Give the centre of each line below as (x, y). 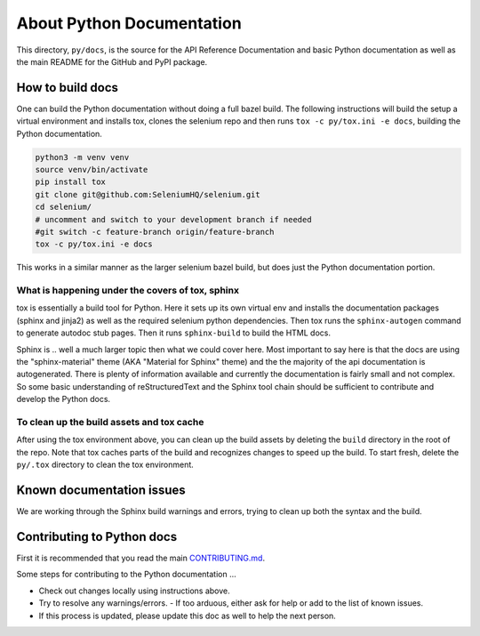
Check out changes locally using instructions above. (134, 591)
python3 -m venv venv (82, 157)
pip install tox (71, 182)
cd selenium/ (64, 207)
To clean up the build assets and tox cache (110, 422)
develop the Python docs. (64, 399)
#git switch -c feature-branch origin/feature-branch (155, 232)
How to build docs (68, 88)
